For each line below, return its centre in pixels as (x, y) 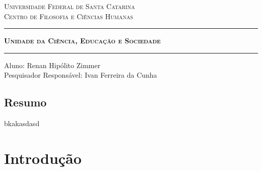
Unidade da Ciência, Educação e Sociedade (82, 41)
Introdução (43, 158)
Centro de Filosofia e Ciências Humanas (69, 16)
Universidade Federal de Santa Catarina (70, 6)
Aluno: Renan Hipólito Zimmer (52, 65)
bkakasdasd (22, 123)
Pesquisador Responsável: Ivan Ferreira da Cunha (81, 75)
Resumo (25, 102)
